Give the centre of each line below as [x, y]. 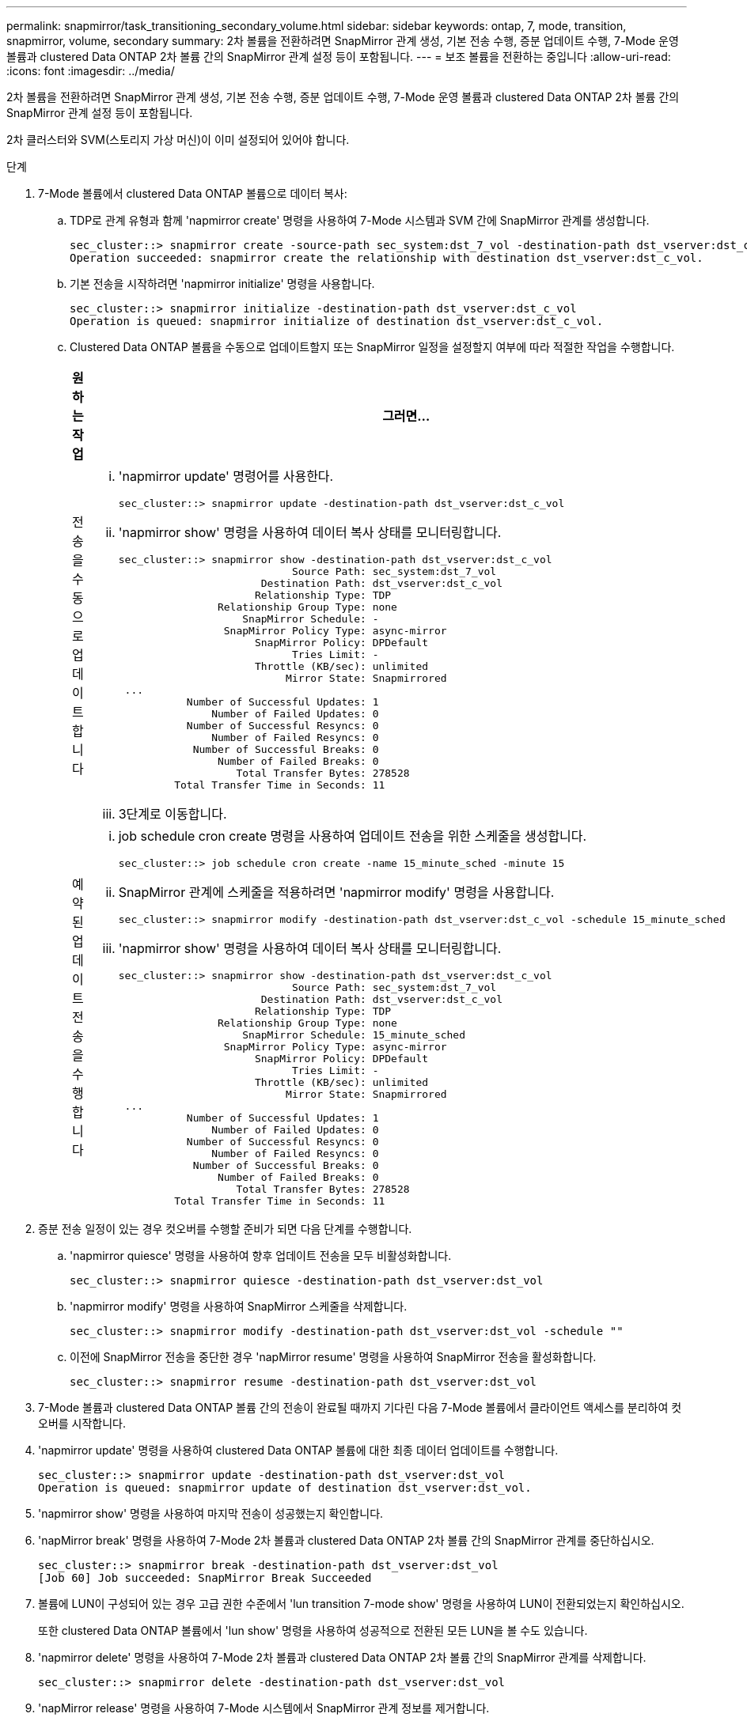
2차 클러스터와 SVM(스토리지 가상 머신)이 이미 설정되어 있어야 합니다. [178, 140]
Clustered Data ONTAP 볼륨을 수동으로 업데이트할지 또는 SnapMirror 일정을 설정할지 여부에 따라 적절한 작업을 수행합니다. [372, 347]
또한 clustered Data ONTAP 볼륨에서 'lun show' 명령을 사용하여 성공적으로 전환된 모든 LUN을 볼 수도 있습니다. [313, 1630]
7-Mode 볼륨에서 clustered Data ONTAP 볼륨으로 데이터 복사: [193, 193]
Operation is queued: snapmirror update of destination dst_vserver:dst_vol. [285, 1488]
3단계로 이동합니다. [173, 814]
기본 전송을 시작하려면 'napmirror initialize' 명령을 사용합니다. [222, 284]
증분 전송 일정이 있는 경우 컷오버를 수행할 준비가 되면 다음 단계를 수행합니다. [225, 1229]
